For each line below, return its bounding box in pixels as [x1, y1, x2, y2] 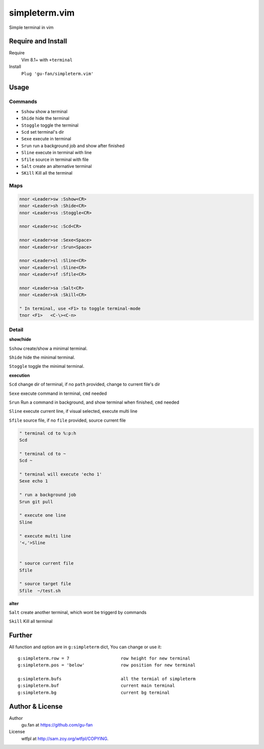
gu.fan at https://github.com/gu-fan [21, 722, 93, 728]
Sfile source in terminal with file [21, 157, 89, 162]
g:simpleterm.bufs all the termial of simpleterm [18, 676, 196, 681]
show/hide [9, 337, 31, 342]
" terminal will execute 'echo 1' [19, 472, 102, 477]
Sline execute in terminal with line [21, 150, 92, 156]
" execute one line [19, 513, 66, 518]
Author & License [9, 702, 63, 710]
